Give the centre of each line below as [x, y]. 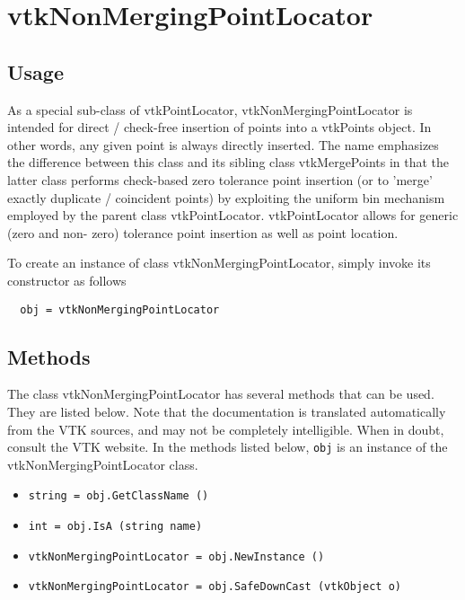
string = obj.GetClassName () [118, 496]
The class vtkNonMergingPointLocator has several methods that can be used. [221, 394]
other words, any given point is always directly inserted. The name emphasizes [223, 144]
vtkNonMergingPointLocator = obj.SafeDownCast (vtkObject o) [215, 587]
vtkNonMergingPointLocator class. [103, 464]
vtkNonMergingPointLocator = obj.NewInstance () [176, 556]
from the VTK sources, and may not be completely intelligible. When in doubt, [226, 429]
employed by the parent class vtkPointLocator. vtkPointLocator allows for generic [233, 215]
